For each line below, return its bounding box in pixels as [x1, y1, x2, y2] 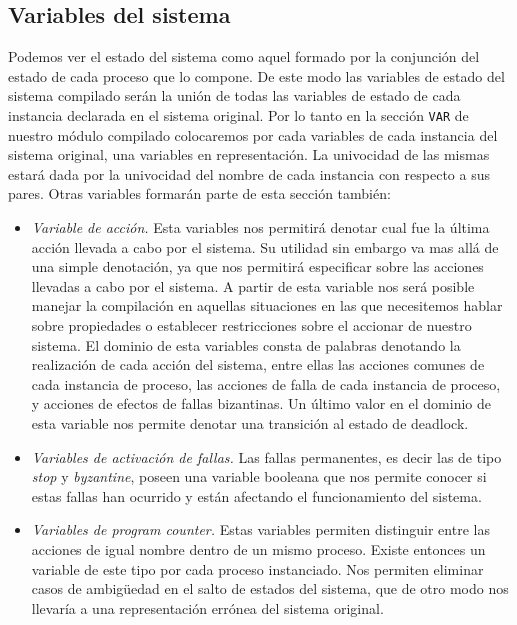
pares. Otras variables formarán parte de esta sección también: [8, 183, 391, 204]
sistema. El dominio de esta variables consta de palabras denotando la [31, 334, 461, 355]
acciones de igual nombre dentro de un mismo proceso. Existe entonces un [31, 538, 486, 559]
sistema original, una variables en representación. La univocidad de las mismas [8, 144, 490, 165]
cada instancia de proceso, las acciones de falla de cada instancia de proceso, [31, 373, 501, 394]
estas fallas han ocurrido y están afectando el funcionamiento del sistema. [31, 485, 482, 506]
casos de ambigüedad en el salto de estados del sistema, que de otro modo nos [31, 578, 509, 599]
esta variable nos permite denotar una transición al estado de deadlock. [31, 412, 469, 433]
